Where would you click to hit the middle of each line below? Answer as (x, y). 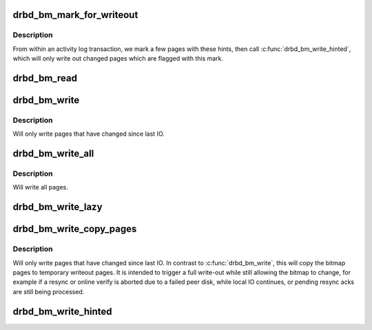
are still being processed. (49, 291)
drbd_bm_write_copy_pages (75, 229)
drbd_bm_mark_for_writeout (75, 15)
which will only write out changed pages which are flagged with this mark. (118, 59)
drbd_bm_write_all (53, 154)
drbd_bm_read (45, 78)
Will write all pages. (41, 187)
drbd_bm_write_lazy (58, 207)
